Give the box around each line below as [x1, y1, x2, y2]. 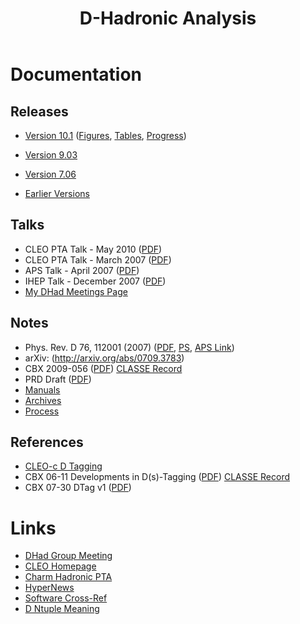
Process [24, 405, 60, 417]
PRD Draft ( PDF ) [24, 373, 92, 385]
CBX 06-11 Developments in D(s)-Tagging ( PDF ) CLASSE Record [24, 471, 291, 483]
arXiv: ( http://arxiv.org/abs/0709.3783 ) [24, 352, 185, 364]
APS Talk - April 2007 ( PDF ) [24, 264, 140, 276]
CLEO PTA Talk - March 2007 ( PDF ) [24, 253, 172, 266]
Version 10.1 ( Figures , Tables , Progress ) [24, 130, 187, 141]
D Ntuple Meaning [24, 603, 100, 615]
